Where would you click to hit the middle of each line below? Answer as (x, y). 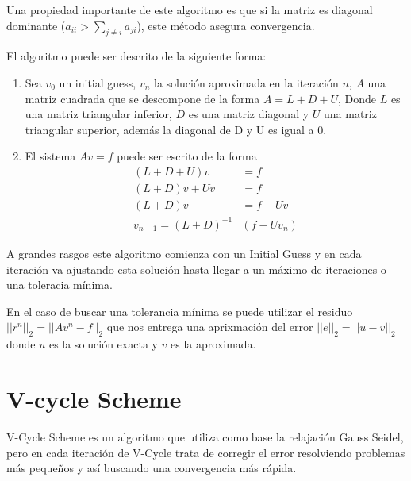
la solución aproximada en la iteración (246, 82)
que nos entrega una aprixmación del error (210, 327)
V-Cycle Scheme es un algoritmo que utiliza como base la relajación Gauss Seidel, (205, 436)
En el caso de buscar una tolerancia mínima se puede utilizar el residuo (180, 311)
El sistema (50, 156)
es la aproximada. (213, 344)
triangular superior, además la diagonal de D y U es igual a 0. (176, 129)
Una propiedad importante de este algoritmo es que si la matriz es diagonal (190, 10)
